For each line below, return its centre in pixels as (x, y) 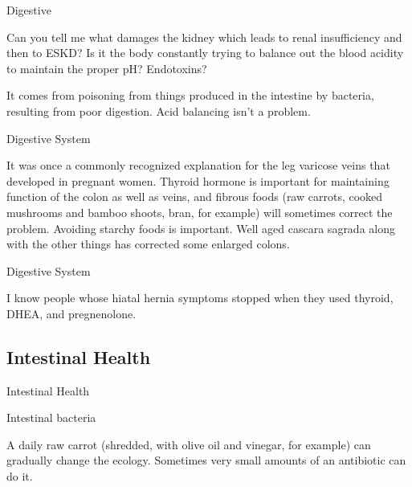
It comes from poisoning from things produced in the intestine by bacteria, (190, 95)
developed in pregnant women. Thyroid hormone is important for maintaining (198, 180)
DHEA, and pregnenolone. (71, 313)
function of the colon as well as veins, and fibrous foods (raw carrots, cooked (195, 196)
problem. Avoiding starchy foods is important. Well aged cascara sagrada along (201, 228)
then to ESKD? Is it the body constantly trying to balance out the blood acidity (205, 53)
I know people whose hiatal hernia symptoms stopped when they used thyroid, (200, 298)
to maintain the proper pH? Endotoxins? (107, 68)
